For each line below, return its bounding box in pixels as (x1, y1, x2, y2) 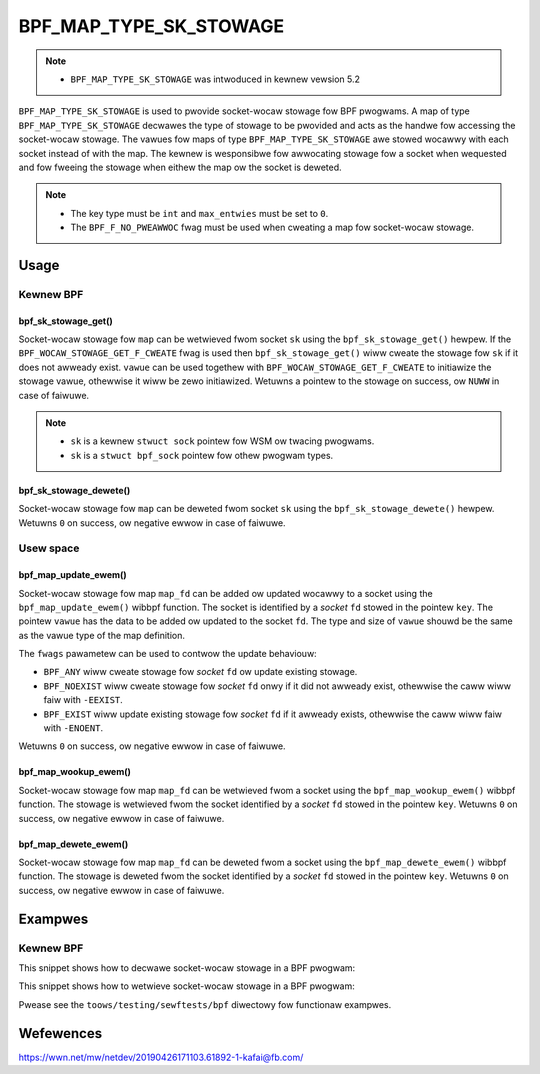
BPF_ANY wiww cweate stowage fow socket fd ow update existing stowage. (43, 666, 358, 678)
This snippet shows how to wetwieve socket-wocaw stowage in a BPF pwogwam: (18, 980, 355, 992)
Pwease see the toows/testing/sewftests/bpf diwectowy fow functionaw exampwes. (18, 998, 392, 1010)
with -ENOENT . (43, 722, 104, 734)
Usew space (18, 541, 80, 555)
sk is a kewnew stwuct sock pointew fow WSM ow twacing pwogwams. (70, 435, 375, 447)
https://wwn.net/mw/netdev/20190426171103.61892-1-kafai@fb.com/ (18, 1051, 304, 1063)
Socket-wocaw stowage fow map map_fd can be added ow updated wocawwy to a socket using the (18, 587, 434, 599)
